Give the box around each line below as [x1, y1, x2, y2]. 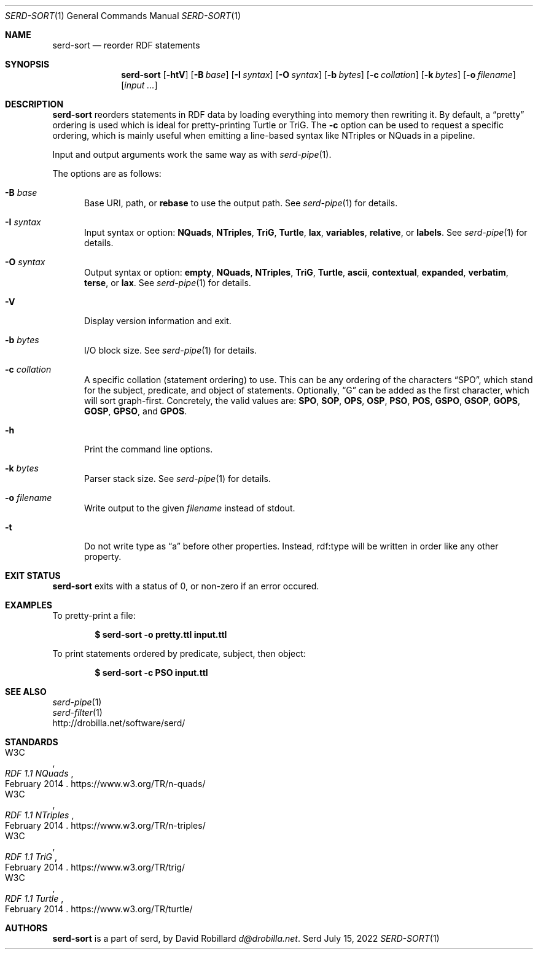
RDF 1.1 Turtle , [5, 893, 64, 904]
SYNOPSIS [5, 59, 50, 69]
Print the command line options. [84, 444, 213, 454]
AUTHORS [5, 923, 48, 933]
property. [84, 551, 122, 562]
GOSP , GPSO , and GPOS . [84, 406, 187, 416]
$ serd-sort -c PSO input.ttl [95, 667, 208, 678]
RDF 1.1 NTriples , [5, 810, 74, 820]
